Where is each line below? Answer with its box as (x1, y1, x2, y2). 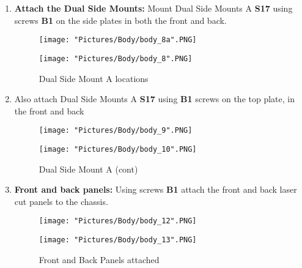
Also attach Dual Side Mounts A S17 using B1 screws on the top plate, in (14, 92, 295, 105)
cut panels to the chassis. (14, 195, 108, 207)
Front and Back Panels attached (39, 253, 160, 266)
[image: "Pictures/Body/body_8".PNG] (39, 54, 193, 63)
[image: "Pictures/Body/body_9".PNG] (39, 126, 193, 135)
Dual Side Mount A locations (39, 72, 149, 84)
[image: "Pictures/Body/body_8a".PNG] (39, 35, 197, 45)
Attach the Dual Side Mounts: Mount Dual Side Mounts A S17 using (14, 2, 293, 14)
